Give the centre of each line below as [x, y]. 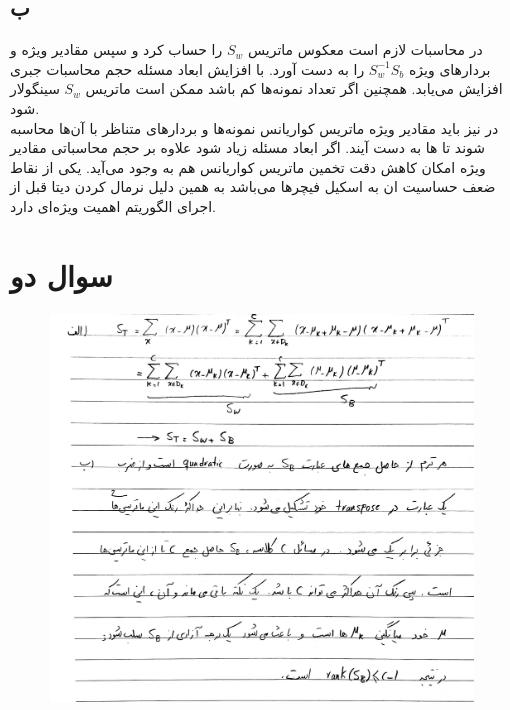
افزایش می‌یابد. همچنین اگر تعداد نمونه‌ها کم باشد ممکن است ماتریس [294, 88]
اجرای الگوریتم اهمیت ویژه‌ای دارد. [113, 205]
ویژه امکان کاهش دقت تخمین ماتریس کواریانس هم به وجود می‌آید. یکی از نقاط [248, 166]
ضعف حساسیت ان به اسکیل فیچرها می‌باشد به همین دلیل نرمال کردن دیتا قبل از [253, 186]
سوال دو [61, 274]
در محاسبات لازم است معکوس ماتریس [365, 49]
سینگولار [35, 88]
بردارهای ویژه [450, 68]
